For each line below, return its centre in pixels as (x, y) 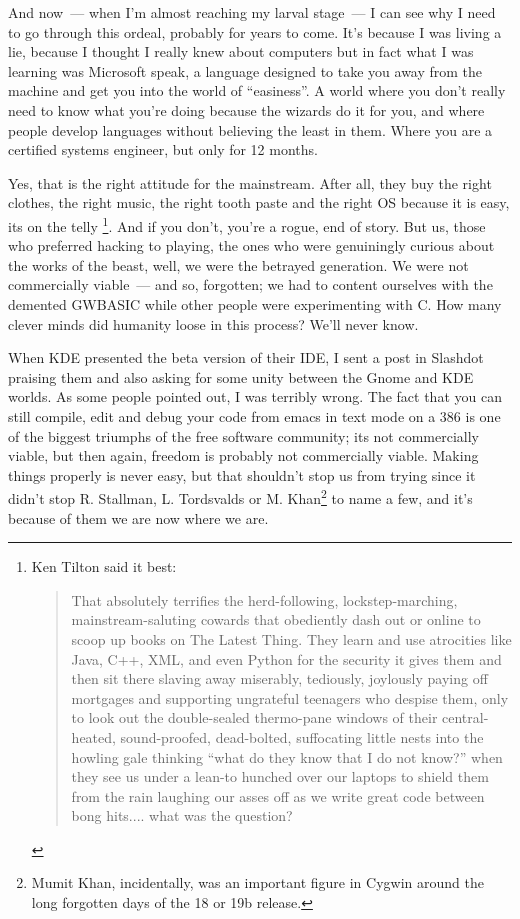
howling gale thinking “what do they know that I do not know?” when (287, 756)
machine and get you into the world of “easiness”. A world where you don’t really (257, 90)
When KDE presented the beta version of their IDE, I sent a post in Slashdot (246, 357)
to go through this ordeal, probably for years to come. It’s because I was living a (255, 31)
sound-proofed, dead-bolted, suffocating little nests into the (302, 736)
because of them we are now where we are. (138, 517)
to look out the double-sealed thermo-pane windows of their (254, 717)
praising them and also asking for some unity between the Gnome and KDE (241, 376)
